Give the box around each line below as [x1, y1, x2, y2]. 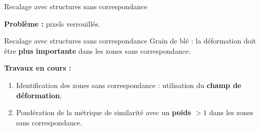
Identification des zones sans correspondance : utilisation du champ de [16, 79, 242, 90]
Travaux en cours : [4, 62, 71, 73]
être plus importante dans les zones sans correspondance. [4, 45, 191, 56]
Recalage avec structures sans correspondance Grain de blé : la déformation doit [4, 35, 256, 46]
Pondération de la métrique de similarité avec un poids [16, 107, 191, 118]
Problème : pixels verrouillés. [4, 18, 101, 29]
